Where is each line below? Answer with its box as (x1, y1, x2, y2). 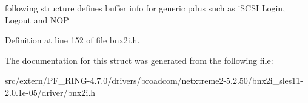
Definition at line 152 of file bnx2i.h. (5, 34, 140, 46)
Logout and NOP (5, 13, 69, 26)
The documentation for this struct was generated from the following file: (5, 54, 273, 66)
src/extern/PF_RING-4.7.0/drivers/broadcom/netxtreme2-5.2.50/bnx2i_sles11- (5, 74, 304, 87)
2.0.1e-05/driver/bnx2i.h (5, 86, 96, 98)
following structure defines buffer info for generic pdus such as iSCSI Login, (5, 2, 286, 14)
